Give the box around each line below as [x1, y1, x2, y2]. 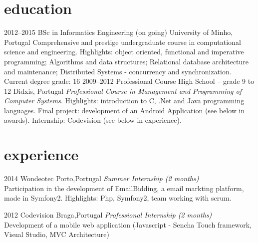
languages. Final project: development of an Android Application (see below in [4, 105, 245, 115]
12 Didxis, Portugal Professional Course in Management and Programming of [4, 85, 242, 96]
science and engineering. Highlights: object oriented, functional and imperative [4, 46, 244, 57]
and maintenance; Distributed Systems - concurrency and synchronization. [4, 66, 232, 76]
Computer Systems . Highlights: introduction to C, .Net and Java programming [4, 95, 245, 106]
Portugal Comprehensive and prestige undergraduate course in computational [4, 36, 241, 47]
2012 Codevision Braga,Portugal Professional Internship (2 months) [4, 209, 212, 220]
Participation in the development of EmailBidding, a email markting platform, [4, 183, 244, 193]
